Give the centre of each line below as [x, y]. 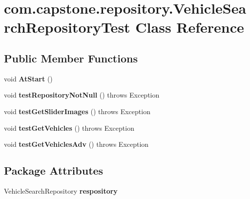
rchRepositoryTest [67, 27]
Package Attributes [54, 170]
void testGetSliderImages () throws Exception [77, 111]
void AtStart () [28, 78]
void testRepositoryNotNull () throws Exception [82, 95]
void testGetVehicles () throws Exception [69, 128]
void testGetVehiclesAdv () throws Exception [76, 144]
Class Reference [190, 27]
